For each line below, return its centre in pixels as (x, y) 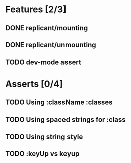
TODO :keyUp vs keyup (42, 154)
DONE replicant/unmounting (51, 45)
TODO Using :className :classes (59, 102)
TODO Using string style (44, 137)
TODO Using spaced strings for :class (65, 120)
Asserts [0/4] (34, 84)
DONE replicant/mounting (47, 28)
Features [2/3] (36, 9)
